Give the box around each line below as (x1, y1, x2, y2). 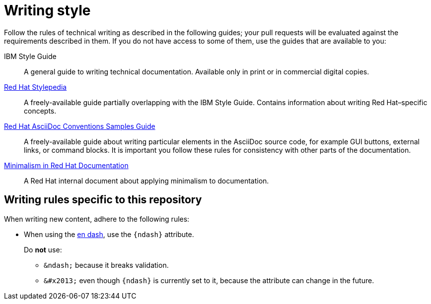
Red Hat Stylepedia (4, 82, 67, 91)
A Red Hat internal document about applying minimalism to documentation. (24, 176, 269, 185)
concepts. (24, 106, 57, 115)
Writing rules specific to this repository (4, 193, 202, 206)
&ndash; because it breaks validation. (44, 260, 169, 269)
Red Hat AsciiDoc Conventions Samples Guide (4, 122, 155, 130)
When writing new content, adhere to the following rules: (4, 214, 190, 223)
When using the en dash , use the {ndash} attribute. (24, 230, 194, 239)
